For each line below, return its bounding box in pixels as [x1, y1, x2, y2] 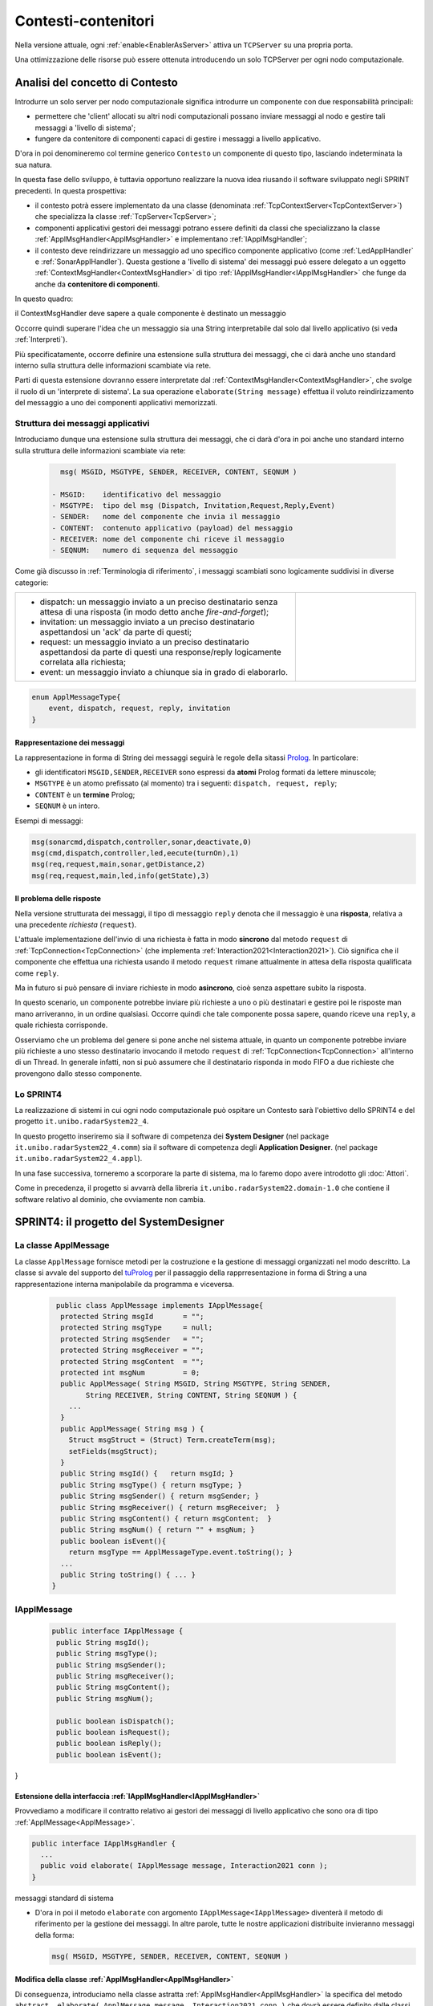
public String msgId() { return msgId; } [60, 1469, 234, 1478]
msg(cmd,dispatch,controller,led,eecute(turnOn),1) [31, 848, 240, 858]
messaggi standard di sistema [14, 1893, 114, 1902]
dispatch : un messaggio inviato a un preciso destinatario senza [39, 596, 278, 607]
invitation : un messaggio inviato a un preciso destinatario [39, 616, 256, 627]
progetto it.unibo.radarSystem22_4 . [14, 1116, 149, 1127]
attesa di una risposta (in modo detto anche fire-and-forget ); [39, 607, 269, 618]
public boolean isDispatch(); [56, 1716, 176, 1725]
